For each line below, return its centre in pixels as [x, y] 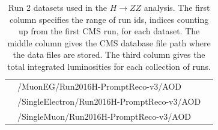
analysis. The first [177, 7]
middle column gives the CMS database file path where [109, 42]
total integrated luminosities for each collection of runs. [109, 66]
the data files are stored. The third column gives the [109, 54]
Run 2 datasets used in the [57, 7]
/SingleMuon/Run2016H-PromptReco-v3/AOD [104, 116]
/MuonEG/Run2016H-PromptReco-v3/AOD [99, 86]
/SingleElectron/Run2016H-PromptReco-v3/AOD [109, 101]
